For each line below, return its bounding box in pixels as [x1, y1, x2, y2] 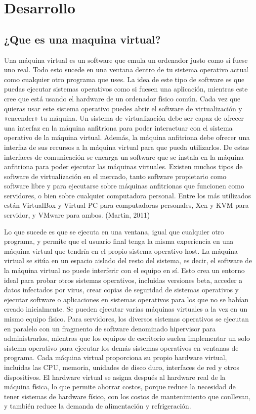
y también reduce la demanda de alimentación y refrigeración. [4, 401, 191, 411]
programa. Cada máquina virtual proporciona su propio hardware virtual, [4, 352, 227, 363]
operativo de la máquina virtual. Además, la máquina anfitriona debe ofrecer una [4, 132, 250, 142]
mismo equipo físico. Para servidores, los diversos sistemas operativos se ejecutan [4, 314, 249, 324]
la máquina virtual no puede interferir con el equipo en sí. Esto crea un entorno [4, 265, 245, 276]
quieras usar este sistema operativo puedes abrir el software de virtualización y [4, 103, 242, 113]
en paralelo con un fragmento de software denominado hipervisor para [4, 323, 216, 333]
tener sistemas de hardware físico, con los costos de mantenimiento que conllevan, [4, 391, 251, 401]
